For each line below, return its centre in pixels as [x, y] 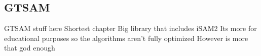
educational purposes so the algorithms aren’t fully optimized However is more [126, 38]
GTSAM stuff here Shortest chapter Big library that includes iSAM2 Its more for [130, 28]
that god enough [30, 48]
